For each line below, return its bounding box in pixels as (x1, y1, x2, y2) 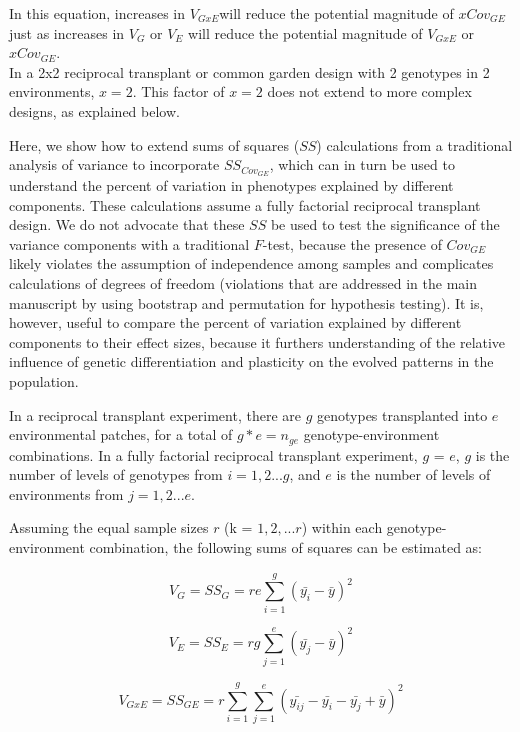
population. (9, 370, 79, 391)
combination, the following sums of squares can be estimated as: (89, 536, 483, 557)
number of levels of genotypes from (9, 464, 223, 485)
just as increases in (9, 22, 125, 43)
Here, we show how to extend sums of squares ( (9, 134, 300, 155)
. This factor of (132, 81, 225, 102)
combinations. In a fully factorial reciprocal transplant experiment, (9, 444, 418, 465)
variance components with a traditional (9, 233, 250, 254)
